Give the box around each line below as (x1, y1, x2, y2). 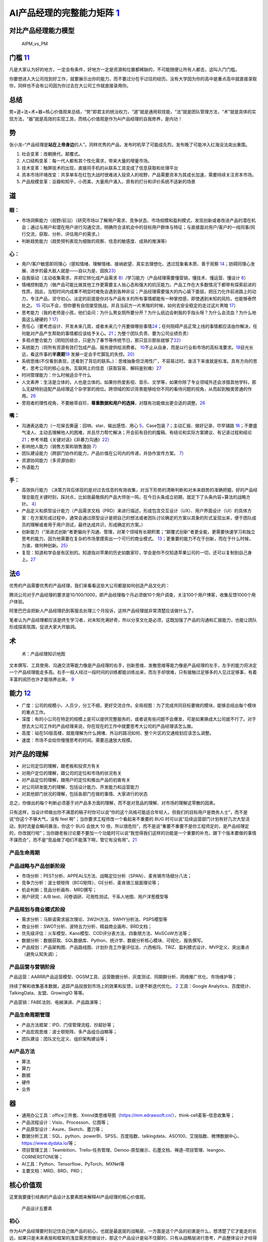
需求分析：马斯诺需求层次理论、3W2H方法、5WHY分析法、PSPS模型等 (21, 917, 168, 923)
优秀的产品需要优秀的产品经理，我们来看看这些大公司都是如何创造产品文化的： (9, 583, 170, 589)
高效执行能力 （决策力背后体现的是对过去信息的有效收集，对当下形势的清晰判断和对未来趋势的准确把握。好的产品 (21, 487, 253, 493)
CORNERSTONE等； (21, 1154, 64, 1160)
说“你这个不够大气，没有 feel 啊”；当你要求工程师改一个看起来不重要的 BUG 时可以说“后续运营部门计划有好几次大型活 (9, 816, 250, 822)
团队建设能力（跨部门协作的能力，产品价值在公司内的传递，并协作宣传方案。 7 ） (21, 450, 186, 457)
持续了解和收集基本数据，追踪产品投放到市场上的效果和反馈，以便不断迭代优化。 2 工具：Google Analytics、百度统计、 (9, 983, 254, 989)
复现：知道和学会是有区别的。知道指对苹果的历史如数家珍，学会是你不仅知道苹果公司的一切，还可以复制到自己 (21, 549, 248, 555)
